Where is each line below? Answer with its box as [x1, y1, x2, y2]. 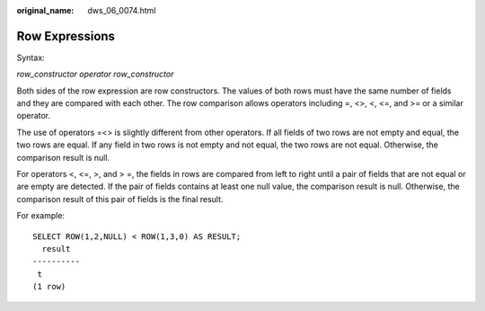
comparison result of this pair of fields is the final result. [16, 193, 224, 204]
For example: [16, 210, 66, 221]
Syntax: [16, 52, 45, 63]
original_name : [16, 5, 75, 15]
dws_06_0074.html [87, 5, 156, 15]
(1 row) [32, 281, 66, 292]
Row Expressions [16, 28, 116, 44]
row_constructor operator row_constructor [16, 68, 174, 80]
